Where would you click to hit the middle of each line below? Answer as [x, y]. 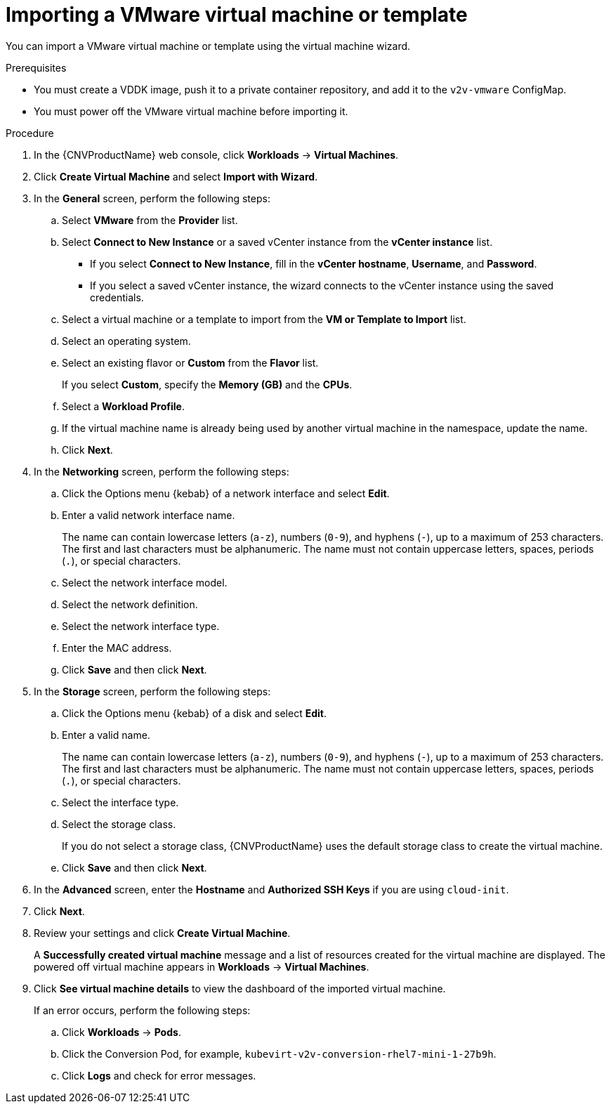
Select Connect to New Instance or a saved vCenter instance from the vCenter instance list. [277, 242]
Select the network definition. [130, 604]
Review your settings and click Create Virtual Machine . [162, 933]
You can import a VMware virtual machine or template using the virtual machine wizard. [208, 46]
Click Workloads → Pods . [121, 1032]
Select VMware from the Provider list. [150, 220]
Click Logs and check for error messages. [159, 1075]
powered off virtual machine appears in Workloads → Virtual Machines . [202, 966]
